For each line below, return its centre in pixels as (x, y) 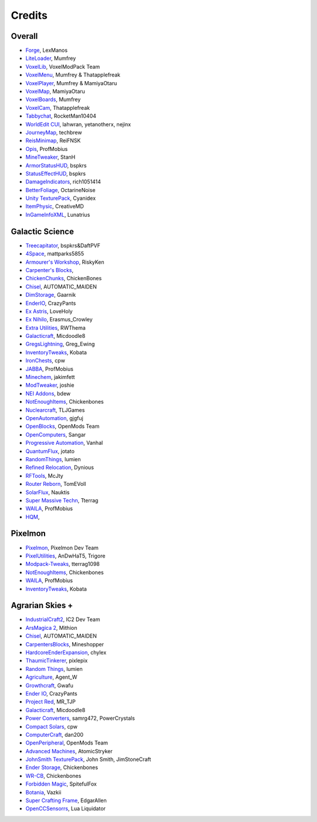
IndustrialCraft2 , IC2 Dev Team (63, 619)
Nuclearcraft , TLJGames (55, 410)
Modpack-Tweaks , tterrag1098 (63, 564)
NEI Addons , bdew (48, 393)
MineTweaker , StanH (50, 157)
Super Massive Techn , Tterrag (62, 500)
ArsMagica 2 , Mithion (51, 628)
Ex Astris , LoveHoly (49, 311)
